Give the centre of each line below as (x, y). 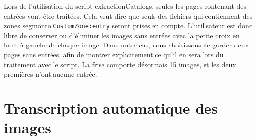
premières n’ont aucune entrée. (51, 74)
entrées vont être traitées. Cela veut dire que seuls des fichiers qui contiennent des (128, 16)
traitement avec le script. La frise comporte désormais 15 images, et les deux (120, 64)
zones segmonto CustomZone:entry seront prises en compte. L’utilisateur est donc (128, 25)
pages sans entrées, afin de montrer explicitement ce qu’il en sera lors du (114, 55)
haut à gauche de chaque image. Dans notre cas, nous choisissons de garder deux (126, 45)
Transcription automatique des (111, 108)
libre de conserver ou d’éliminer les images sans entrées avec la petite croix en (122, 35)
